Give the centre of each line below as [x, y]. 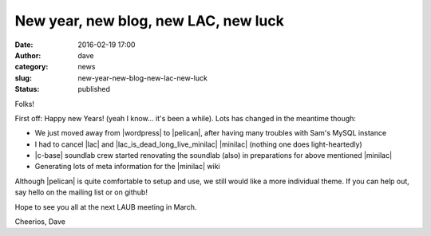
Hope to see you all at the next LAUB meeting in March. [106, 206]
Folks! [25, 104]
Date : [24, 45]
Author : [28, 55]
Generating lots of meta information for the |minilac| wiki [127, 167]
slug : [23, 78]
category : [32, 67]
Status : [27, 89]
